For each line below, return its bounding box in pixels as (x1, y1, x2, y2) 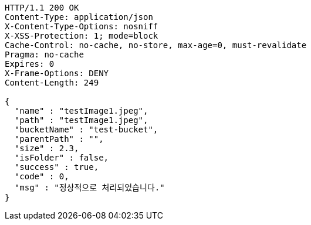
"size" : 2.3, (14, 144, 79, 153)
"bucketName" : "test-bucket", (14, 125, 158, 134)
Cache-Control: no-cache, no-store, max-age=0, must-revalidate (5, 40, 307, 50)
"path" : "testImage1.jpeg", (14, 115, 148, 125)
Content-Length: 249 (5, 78, 99, 87)
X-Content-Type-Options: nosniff (5, 22, 158, 31)
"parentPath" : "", (14, 134, 104, 144)
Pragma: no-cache (5, 50, 84, 59)
